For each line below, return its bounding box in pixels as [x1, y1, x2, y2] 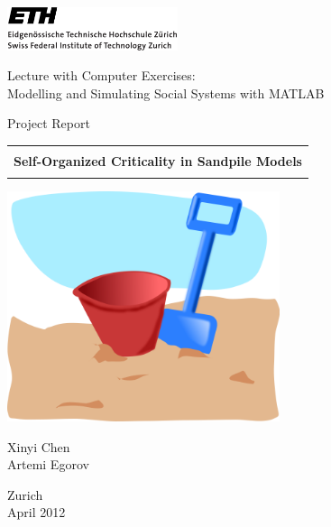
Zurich [7, 485, 43, 504]
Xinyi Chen [7, 437, 70, 456]
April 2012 [7, 503, 66, 522]
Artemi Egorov [7, 455, 89, 474]
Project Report [7, 114, 90, 133]
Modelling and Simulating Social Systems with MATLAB [7, 83, 325, 102]
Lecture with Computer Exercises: [7, 66, 196, 85]
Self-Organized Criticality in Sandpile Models [14, 151, 302, 170]
